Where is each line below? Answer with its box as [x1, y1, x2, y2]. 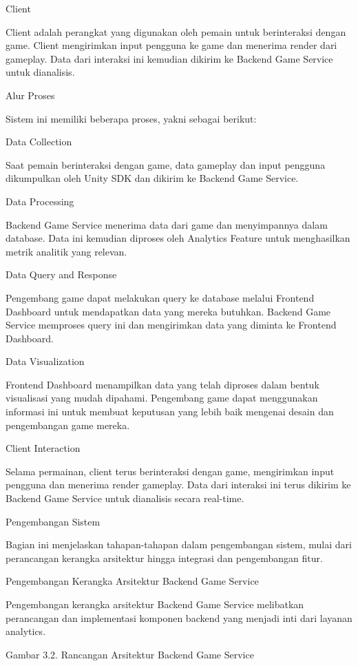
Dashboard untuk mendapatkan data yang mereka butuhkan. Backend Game [6, 304, 331, 318]
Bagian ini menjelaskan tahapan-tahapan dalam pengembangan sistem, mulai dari [6, 537, 352, 552]
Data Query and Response [6, 267, 117, 282]
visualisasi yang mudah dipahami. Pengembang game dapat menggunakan [6, 391, 318, 405]
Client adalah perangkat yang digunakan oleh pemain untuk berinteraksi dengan [6, 24, 346, 39]
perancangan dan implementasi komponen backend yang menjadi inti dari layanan [6, 610, 352, 625]
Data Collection [6, 134, 72, 149]
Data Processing [6, 194, 74, 208]
